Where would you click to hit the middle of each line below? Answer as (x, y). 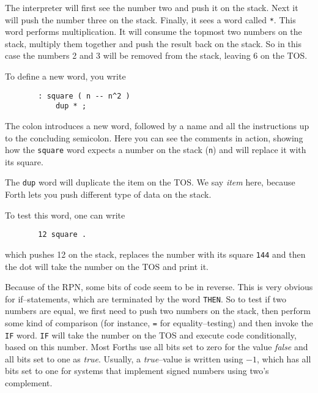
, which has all (284, 358)
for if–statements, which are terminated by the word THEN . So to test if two (146, 298)
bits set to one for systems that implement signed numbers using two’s (137, 371)
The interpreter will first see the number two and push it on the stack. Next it (152, 7)
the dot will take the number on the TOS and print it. (107, 266)
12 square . (62, 235)
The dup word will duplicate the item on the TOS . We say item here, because (150, 182)
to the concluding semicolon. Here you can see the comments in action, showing (154, 137)
